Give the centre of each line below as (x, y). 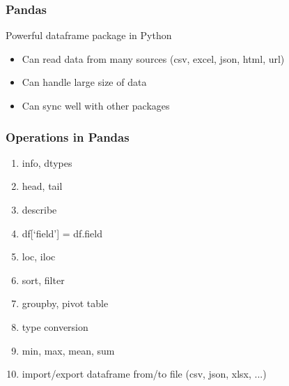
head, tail (42, 186)
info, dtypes (47, 162)
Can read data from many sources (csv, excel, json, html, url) (153, 58)
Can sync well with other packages (96, 105)
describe (39, 209)
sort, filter (43, 280)
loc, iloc (39, 257)
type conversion (55, 326)
